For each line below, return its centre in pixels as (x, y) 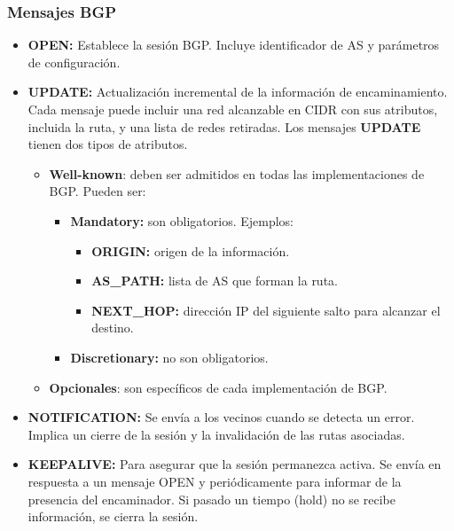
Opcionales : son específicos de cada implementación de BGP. (218, 387)
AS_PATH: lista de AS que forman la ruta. (215, 281)
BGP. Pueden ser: (98, 191)
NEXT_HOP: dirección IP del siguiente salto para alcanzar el (266, 310)
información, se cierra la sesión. (113, 516)
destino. (113, 328)
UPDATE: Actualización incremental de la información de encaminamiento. (238, 92)
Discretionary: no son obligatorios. (169, 357)
